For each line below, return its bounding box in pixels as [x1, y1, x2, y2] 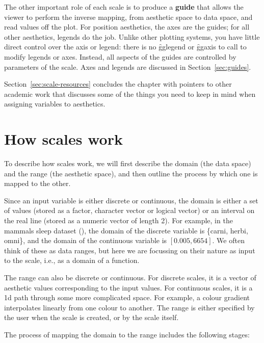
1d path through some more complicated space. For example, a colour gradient [4, 292, 250, 303]
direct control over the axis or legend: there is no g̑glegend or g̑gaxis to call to [4, 41, 247, 52]
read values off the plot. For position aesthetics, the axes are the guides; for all [4, 21, 250, 32]
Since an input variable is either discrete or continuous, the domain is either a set [4, 195, 258, 205]
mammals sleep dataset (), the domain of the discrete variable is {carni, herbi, [4, 225, 248, 235]
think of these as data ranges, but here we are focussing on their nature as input [4, 245, 255, 255]
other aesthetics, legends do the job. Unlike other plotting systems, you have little [4, 31, 260, 42]
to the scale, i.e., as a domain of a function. [4, 255, 140, 266]
